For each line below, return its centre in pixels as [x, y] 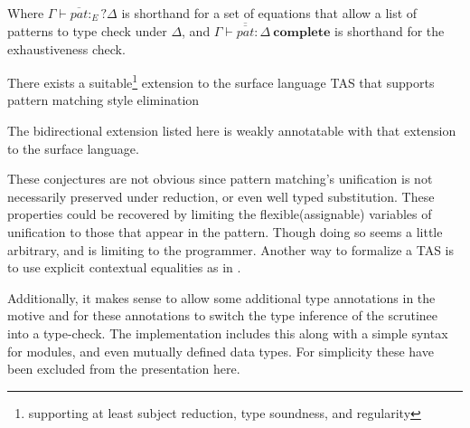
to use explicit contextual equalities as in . [124, 267]
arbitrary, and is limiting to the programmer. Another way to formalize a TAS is [231, 249]
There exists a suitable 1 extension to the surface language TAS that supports [221, 81]
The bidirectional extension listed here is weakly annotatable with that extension [232, 131]
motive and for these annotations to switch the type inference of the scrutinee [223, 315]
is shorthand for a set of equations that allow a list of [269, 13]
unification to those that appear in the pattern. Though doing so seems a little [225, 232]
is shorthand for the [390, 31]
